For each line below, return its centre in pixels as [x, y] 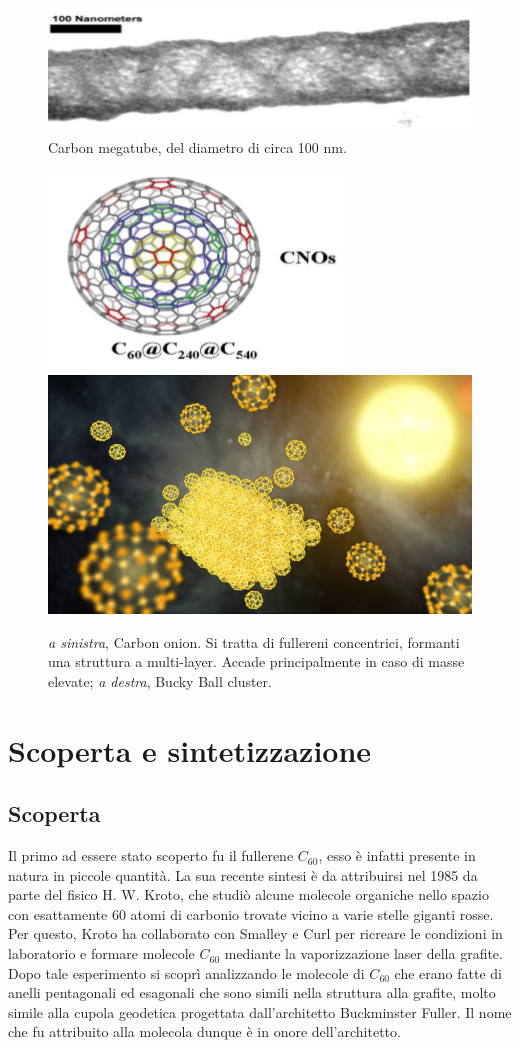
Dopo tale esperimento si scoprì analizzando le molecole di [186, 972]
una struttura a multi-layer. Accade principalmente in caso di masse [256, 661]
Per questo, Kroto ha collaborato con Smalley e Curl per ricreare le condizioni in [255, 933]
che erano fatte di [448, 972]
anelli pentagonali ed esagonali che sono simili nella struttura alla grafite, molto [252, 992]
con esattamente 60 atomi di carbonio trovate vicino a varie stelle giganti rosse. [251, 913]
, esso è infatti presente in [397, 855]
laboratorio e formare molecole [101, 953]
